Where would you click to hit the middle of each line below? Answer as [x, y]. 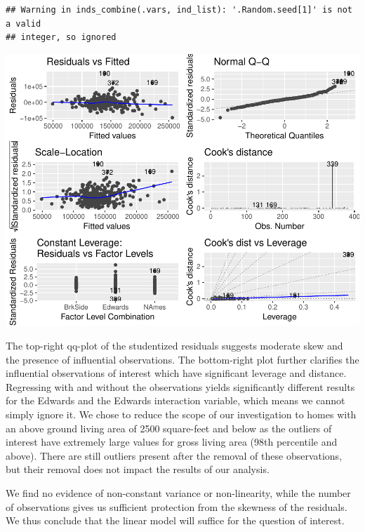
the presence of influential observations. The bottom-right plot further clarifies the [182, 359]
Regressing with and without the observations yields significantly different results [180, 386]
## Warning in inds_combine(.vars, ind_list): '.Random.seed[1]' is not [179, 10]
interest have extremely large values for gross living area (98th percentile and [172, 442]
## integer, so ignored [61, 38]
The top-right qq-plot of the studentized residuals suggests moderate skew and [174, 346]
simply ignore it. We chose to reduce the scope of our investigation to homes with [181, 414]
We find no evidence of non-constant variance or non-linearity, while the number [178, 493]
